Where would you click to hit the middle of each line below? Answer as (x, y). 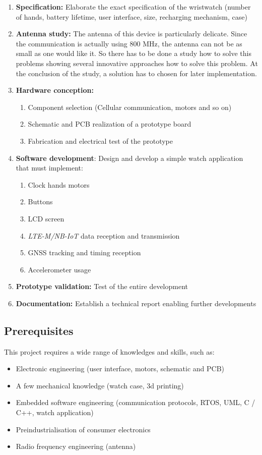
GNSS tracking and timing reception (84, 252)
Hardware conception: (55, 90)
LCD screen (46, 218)
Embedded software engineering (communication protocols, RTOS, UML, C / (136, 402)
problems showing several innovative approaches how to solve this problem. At (137, 63)
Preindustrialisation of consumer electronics (83, 429)
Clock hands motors (59, 184)
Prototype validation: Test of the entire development (102, 286)
